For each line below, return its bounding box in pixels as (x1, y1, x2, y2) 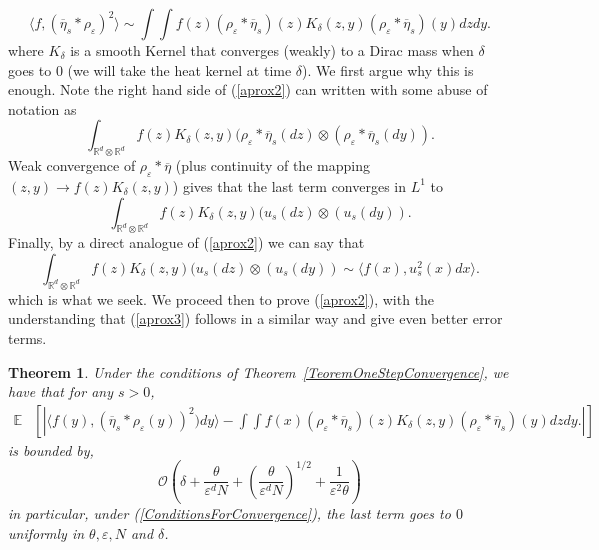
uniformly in (8, 523, 85, 543)
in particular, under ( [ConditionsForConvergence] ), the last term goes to (8, 503, 451, 524)
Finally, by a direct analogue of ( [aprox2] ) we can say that (8, 232, 365, 253)
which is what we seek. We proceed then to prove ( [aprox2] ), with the (8, 288, 435, 309)
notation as (8, 98, 77, 119)
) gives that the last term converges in (172, 175, 407, 196)
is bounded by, (8, 439, 94, 460)
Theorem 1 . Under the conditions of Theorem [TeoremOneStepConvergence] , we (8, 361, 509, 382)
